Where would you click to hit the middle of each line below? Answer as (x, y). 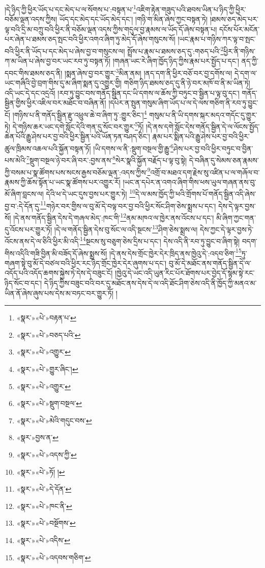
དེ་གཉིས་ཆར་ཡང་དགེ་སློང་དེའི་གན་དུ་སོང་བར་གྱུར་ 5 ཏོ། (78, 126)
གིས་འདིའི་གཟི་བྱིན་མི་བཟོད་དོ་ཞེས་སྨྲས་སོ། (56, 253)
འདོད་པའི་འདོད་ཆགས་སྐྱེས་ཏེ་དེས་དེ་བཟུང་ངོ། (59, 273)
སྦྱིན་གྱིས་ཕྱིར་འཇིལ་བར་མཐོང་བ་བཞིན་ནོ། (55, 103)
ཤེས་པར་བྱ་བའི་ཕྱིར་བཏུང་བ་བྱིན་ (213, 148)
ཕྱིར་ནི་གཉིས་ (239, 51)
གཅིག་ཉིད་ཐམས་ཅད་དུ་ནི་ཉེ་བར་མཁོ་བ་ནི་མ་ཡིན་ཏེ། (187, 83)
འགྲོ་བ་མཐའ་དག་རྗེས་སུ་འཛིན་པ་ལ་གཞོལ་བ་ (205, 172)
